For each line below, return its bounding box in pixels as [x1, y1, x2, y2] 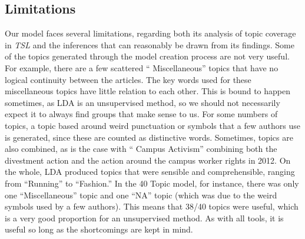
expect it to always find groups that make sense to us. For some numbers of [5, 108, 278, 120]
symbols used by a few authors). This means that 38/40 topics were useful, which [5, 200, 299, 213]
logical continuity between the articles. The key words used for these [5, 73, 251, 85]
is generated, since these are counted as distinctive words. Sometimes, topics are [5, 131, 293, 143]
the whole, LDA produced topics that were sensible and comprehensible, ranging [5, 165, 295, 178]
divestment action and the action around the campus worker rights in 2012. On [5, 154, 291, 166]
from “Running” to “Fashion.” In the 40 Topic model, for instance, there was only [5, 177, 299, 189]
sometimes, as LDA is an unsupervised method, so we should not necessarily [5, 96, 280, 108]
